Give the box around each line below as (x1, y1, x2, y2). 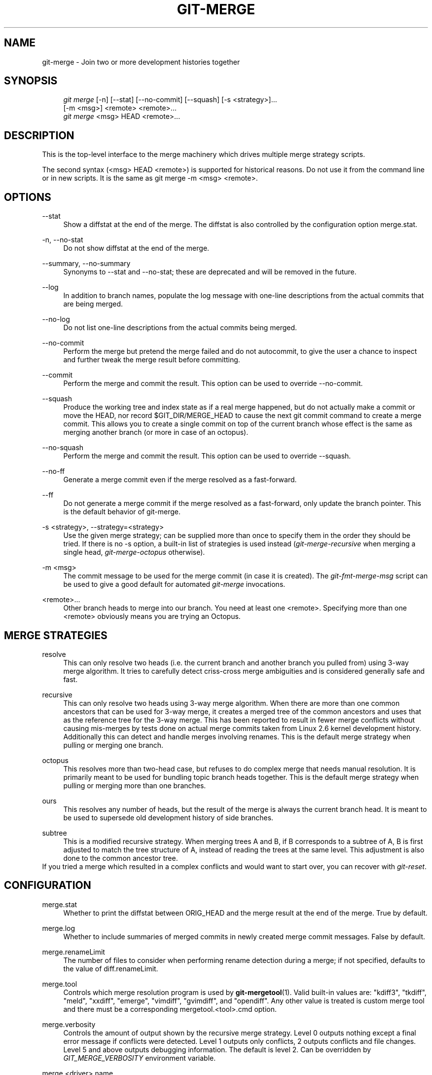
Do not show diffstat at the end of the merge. (63, 244, 210, 253)
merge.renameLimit (42, 947, 105, 956)
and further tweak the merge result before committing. (63, 355, 240, 364)
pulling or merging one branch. (63, 740, 164, 749)
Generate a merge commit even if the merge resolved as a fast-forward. (63, 475, 297, 484)
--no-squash (42, 443, 84, 452)
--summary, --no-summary (42, 259, 131, 268)
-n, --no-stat (42, 235, 83, 244)
